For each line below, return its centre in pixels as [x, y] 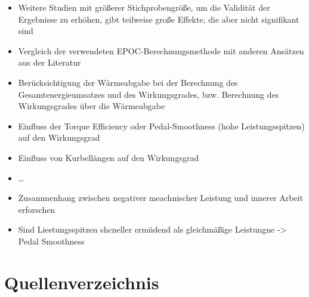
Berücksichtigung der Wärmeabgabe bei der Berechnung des [128, 82]
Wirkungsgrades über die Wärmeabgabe [92, 106]
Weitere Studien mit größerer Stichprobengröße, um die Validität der [144, 7]
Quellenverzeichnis [82, 282]
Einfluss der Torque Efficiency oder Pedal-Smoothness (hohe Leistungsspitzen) [161, 126]
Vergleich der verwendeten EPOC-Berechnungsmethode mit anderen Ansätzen [161, 50]
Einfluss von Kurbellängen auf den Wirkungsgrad [109, 157]
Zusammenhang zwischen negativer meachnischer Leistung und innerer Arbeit [160, 198]
